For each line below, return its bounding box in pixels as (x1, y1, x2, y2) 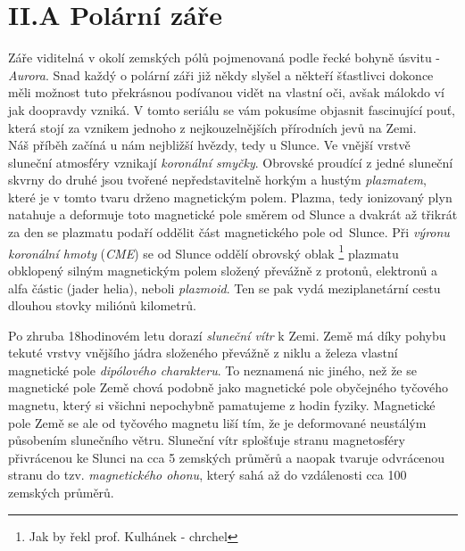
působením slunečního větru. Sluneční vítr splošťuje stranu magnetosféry (8, 431, 405, 449)
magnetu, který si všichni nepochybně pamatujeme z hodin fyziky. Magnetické (8, 396, 436, 415)
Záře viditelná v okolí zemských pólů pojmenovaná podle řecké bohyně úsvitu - (8, 48, 441, 67)
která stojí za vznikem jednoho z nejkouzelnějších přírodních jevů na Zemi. (8, 118, 417, 136)
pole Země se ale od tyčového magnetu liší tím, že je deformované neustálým (8, 413, 427, 432)
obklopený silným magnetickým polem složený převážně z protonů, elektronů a (8, 260, 437, 279)
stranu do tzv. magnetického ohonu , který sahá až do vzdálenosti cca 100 (8, 465, 407, 484)
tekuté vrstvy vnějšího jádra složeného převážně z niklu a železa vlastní (8, 343, 398, 362)
